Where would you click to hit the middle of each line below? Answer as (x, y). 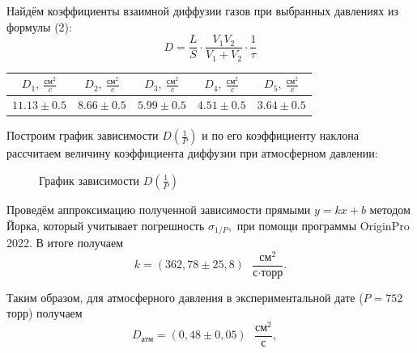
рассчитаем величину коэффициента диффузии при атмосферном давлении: (192, 153)
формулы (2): (39, 26)
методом (390, 209)
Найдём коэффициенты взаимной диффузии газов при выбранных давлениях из (202, 11)
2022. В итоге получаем (65, 243)
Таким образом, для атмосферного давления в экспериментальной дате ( (185, 297)
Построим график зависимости (83, 135)
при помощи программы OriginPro (323, 225)
